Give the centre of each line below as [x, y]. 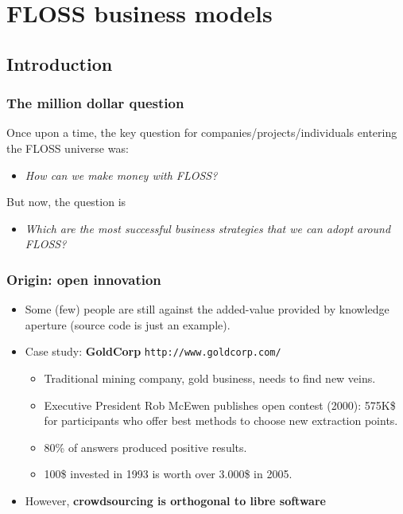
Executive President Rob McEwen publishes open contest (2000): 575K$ [220, 405]
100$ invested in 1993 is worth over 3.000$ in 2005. [168, 474]
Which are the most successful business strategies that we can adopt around [208, 228]
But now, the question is [66, 202]
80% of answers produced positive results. [145, 447]
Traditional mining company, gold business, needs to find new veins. [210, 378]
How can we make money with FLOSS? [121, 175]
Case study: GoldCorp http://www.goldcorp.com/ [153, 351]
